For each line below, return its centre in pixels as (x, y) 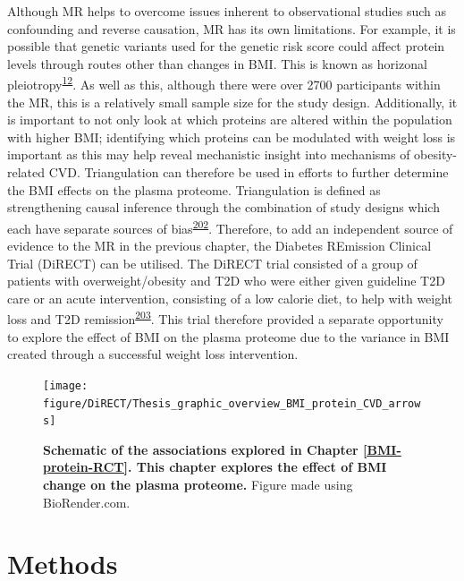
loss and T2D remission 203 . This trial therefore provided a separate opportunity (225, 318)
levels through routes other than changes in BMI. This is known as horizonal (217, 63)
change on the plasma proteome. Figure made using (198, 484)
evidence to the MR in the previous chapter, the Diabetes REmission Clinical (219, 246)
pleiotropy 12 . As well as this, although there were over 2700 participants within (224, 83)
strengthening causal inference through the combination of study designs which (224, 207)
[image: (66, 385)
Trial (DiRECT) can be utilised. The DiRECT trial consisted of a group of (212, 263)
